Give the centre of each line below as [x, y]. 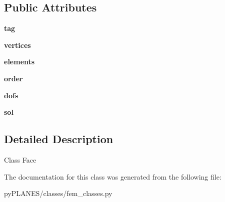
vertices [17, 45]
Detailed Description [59, 139]
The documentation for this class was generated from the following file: [113, 176]
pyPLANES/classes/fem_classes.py [58, 193]
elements [19, 62]
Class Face [20, 159]
